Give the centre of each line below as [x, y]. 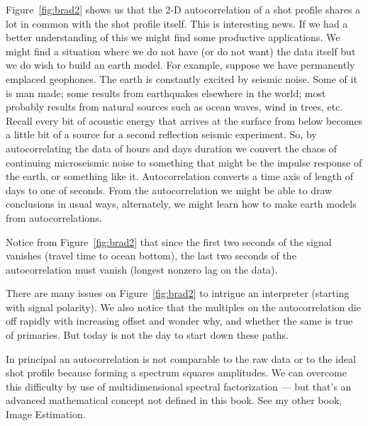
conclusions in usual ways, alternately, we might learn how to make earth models [181, 204]
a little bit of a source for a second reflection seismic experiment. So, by [161, 134]
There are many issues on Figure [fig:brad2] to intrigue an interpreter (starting [178, 293]
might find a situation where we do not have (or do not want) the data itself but [181, 51]
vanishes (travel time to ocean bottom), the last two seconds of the [151, 256]
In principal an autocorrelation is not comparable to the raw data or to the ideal [181, 358]
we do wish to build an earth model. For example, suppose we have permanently [180, 65]
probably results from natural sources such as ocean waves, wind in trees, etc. [174, 107]
